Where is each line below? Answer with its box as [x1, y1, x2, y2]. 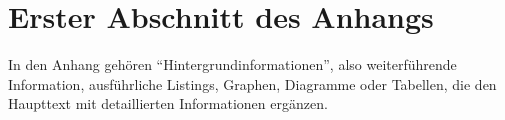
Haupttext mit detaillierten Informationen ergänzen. [8, 93, 328, 114]
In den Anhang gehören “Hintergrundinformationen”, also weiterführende [8, 54, 457, 75]
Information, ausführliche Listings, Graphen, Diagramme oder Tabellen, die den [8, 73, 497, 94]
